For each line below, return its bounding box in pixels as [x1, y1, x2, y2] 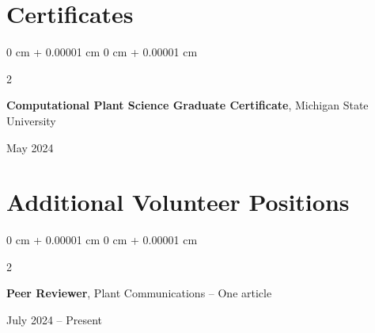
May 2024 [6, 139, 54, 155]
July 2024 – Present [6, 312, 103, 327]
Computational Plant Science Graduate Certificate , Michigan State [6, 97, 369, 113]
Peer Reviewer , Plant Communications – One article [6, 285, 272, 301]
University [6, 112, 56, 128]
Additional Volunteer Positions [6, 186, 350, 218]
